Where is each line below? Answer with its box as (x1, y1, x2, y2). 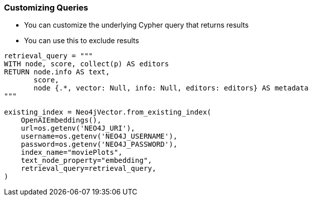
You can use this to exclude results (24, 36, 139, 45)
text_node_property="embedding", (21, 156, 152, 165)
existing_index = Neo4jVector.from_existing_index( (4, 108, 212, 117)
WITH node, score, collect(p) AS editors (4, 60, 169, 68)
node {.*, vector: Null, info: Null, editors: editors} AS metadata (34, 84, 308, 92)
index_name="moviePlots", (21, 148, 123, 157)
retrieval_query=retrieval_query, (21, 164, 157, 173)
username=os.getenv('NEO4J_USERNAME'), (21, 132, 178, 141)
